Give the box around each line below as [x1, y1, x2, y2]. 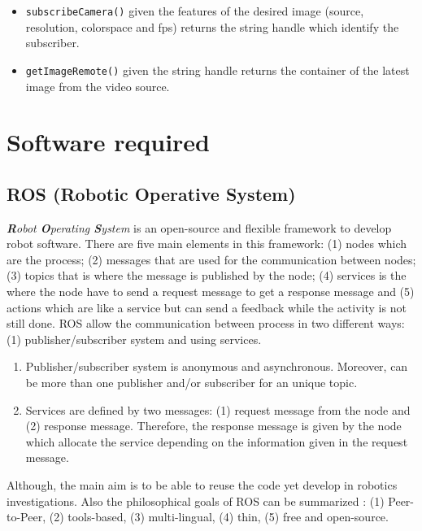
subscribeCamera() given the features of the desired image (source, [25, 2, 364, 19]
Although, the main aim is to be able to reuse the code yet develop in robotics [7, 476, 398, 493]
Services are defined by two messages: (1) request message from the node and [25, 401, 411, 418]
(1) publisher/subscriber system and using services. [7, 330, 262, 347]
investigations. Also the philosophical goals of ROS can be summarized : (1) [7, 492, 385, 509]
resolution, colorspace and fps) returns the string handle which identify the [25, 18, 399, 35]
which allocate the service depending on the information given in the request [25, 433, 408, 450]
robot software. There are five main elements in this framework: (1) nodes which [7, 235, 407, 252]
